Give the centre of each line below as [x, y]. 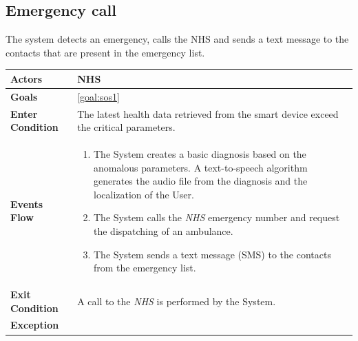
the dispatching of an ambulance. [163, 230]
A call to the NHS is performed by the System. [177, 301]
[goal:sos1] [98, 96]
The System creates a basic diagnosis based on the [200, 154]
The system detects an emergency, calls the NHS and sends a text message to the [177, 39]
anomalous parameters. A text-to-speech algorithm [200, 167]
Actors [27, 78]
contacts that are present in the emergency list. [105, 52]
